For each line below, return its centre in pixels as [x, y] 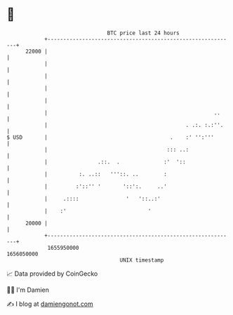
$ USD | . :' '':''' [111, 137]
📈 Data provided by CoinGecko [52, 274]
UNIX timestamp [142, 260]
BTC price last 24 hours [143, 33]
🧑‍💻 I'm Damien [28, 290]
